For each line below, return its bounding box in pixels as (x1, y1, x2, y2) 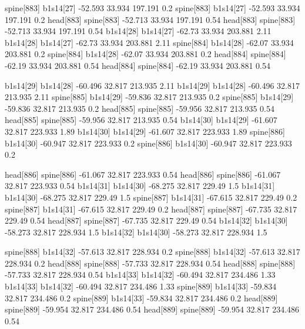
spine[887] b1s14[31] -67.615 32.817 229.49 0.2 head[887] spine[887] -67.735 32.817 (5, 202, 297, 215)
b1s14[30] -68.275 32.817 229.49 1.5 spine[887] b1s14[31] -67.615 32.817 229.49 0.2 (5, 191, 297, 203)
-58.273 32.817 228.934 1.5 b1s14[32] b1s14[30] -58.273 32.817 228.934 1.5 (5, 225, 267, 238)
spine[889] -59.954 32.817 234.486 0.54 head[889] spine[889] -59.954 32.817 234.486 (5, 303, 300, 315)
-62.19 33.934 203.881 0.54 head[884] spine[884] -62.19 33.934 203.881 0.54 (5, 59, 270, 71)
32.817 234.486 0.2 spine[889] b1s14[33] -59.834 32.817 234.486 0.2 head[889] (5, 291, 278, 304)
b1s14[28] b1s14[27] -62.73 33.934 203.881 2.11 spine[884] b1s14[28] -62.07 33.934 (5, 36, 294, 48)
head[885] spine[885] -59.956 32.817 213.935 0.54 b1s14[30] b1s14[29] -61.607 (5, 114, 277, 126)
